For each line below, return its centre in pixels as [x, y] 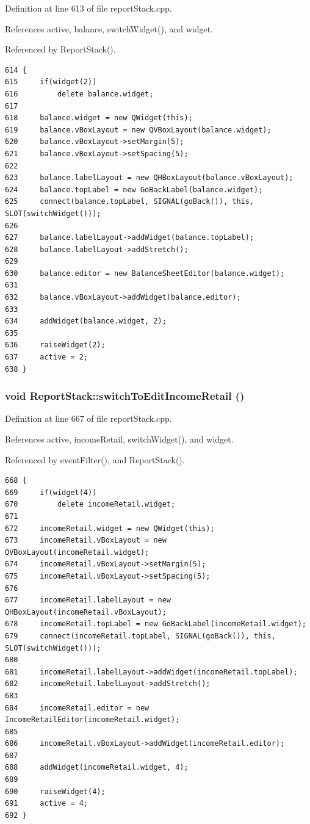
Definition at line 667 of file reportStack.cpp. [88, 418]
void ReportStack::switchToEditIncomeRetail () [125, 396]
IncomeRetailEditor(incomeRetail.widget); [92, 720]
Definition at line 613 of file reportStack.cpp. [88, 8]
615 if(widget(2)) [51, 82]
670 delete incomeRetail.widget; [90, 504]
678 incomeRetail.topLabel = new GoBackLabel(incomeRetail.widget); [156, 624]
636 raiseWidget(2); [55, 345]
